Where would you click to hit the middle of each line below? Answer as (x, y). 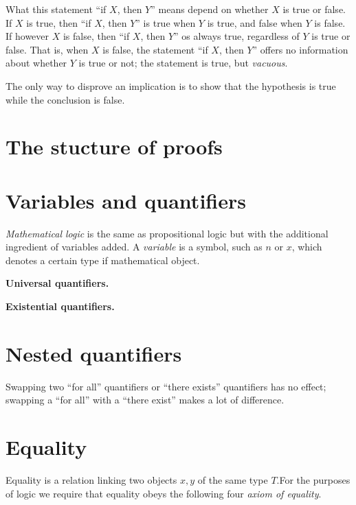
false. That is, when (47, 49)
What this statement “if (56, 9)
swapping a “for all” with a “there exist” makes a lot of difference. (145, 400)
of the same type (233, 480)
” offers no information (300, 49)
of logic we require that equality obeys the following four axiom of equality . (164, 493)
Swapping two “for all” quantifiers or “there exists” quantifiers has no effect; (166, 386)
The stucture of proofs (114, 146)
